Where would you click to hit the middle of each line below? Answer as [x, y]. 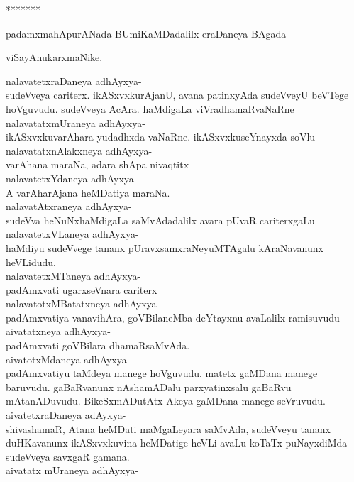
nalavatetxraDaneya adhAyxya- [74, 81]
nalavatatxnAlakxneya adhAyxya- [79, 150]
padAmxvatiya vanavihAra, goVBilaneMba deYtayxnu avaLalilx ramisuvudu [173, 317]
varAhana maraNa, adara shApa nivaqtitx [98, 164]
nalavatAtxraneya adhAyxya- [69, 206]
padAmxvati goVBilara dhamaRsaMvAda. [98, 345]
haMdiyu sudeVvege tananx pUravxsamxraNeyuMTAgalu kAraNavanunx [165, 247]
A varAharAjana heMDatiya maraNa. [88, 192]
